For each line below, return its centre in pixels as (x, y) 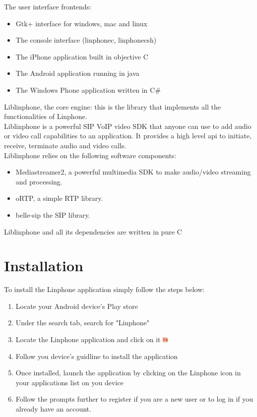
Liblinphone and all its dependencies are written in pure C (93, 231)
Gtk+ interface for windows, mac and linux (81, 23)
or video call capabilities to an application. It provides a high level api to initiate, (128, 136)
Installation (44, 266)
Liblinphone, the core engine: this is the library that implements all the (112, 106)
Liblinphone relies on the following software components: (90, 155)
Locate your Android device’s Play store (77, 306)
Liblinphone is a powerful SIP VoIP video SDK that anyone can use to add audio (128, 126)
